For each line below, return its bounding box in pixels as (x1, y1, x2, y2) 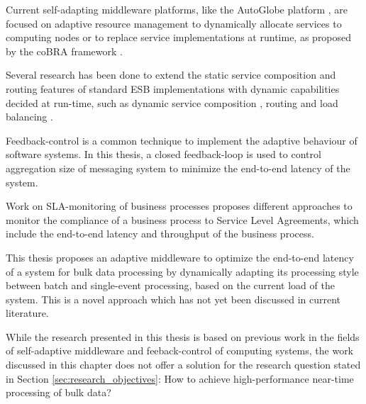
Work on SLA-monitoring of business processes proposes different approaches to (6, 198, 353, 213)
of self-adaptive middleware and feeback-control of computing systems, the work (6, 343, 354, 358)
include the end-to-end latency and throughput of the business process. (6, 226, 314, 241)
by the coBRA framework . (6, 43, 123, 58)
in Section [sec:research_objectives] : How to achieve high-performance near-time (6, 371, 354, 386)
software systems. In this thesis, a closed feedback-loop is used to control (6, 147, 321, 162)
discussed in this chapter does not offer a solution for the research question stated (6, 357, 361, 372)
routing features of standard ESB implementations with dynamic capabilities (6, 81, 340, 96)
